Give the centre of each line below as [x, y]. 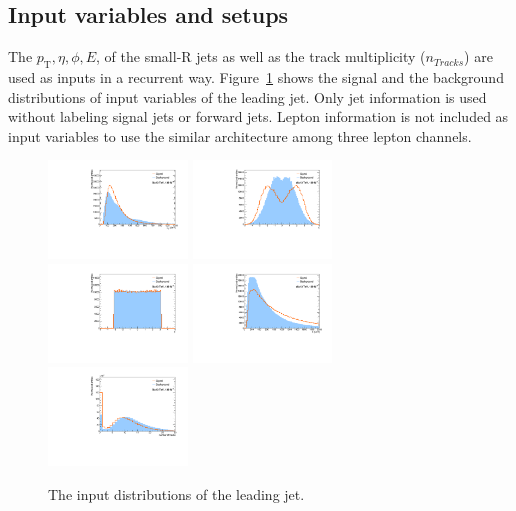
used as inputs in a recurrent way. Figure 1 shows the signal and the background [256, 77]
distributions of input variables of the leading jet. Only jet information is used [247, 96]
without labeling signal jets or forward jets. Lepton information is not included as [258, 116]
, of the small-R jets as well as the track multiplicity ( [261, 56]
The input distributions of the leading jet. [176, 493]
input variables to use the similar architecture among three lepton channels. [240, 135]
